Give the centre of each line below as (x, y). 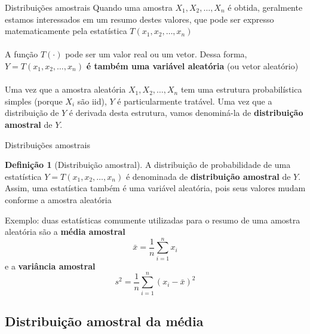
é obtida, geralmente (265, 7)
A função (22, 54)
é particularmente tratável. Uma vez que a (195, 101)
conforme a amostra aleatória (58, 199)
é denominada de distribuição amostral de (208, 176)
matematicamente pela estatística (66, 31)
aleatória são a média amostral (65, 232)
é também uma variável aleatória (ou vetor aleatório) (192, 65)
